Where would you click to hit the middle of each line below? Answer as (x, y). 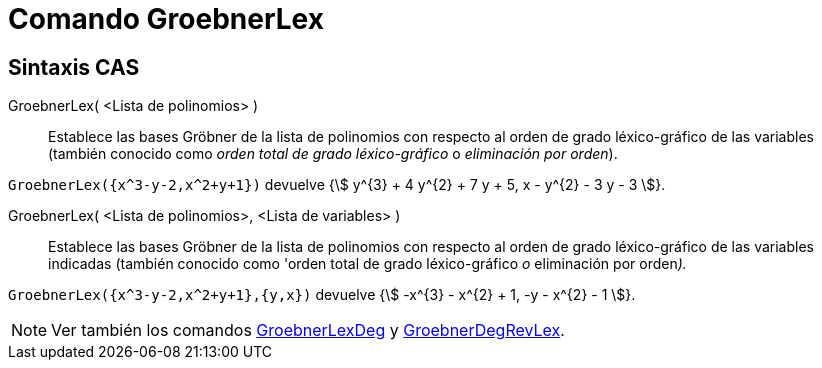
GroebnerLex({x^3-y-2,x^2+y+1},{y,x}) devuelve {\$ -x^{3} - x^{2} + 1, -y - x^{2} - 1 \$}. (322, 295)
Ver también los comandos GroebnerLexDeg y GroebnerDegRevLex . (308, 330)
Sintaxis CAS (74, 67)
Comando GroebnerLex (166, 19)
